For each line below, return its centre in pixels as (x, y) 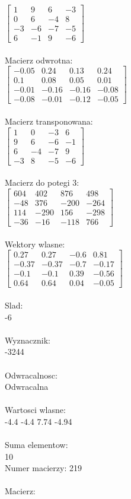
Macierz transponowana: (49, 121)
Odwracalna (27, 387)
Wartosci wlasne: (35, 410)
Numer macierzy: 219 (43, 468)
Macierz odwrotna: (39, 60)
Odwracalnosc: (31, 375)
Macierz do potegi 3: (42, 182)
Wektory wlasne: (35, 244)
